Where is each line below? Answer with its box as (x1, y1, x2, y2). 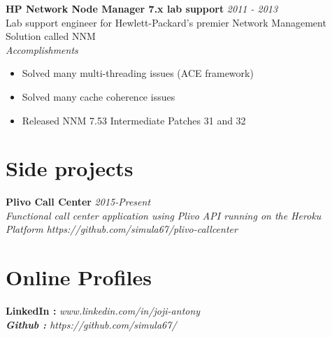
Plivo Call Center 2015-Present (6, 194, 151, 209)
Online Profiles (6, 263, 152, 292)
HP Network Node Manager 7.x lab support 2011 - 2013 (6, 1, 278, 15)
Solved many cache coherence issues (22, 89, 175, 103)
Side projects (6, 154, 133, 182)
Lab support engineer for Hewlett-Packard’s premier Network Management (6, 15, 326, 29)
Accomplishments (6, 42, 78, 57)
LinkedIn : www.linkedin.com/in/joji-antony (6, 303, 201, 318)
